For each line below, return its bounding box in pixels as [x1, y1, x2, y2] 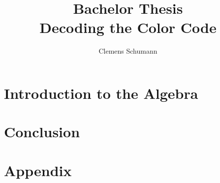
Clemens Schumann [98, 46, 157, 56]
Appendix [4, 160, 72, 180]
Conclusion [4, 122, 80, 142]
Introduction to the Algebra [4, 83, 198, 103]
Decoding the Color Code [39, 17, 217, 37]
